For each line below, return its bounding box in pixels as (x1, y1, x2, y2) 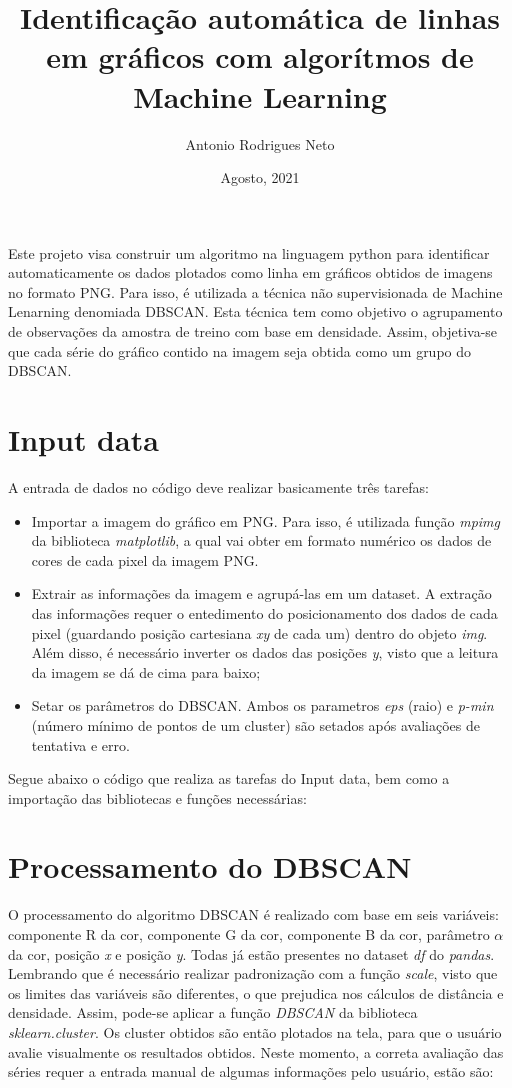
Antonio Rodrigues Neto (185, 133, 335, 154)
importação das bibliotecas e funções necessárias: (8, 787, 307, 808)
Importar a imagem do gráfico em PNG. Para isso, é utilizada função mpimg (31, 510, 500, 531)
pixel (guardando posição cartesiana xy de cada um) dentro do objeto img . (31, 622, 488, 643)
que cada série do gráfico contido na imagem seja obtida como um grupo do (8, 340, 472, 361)
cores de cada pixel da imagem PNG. (31, 549, 259, 570)
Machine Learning (133, 75, 387, 116)
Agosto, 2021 (220, 167, 300, 188)
